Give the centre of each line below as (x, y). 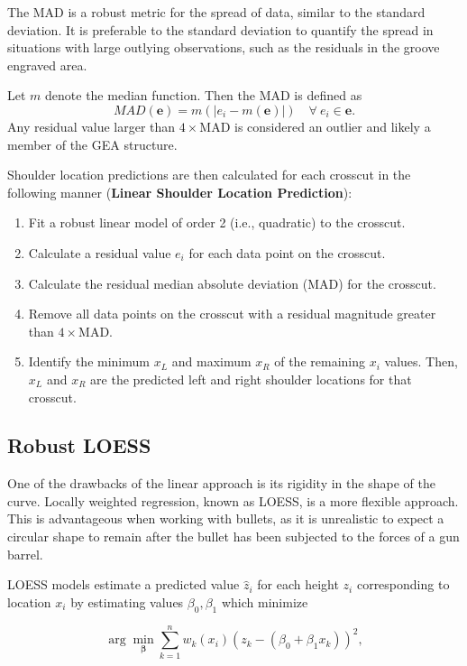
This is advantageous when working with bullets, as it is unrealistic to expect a (226, 518)
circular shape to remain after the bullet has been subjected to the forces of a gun (233, 536)
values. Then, (421, 361)
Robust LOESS (79, 445)
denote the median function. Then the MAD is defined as (204, 95)
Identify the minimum (89, 361)
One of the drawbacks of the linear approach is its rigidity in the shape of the (221, 483)
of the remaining (320, 361)
